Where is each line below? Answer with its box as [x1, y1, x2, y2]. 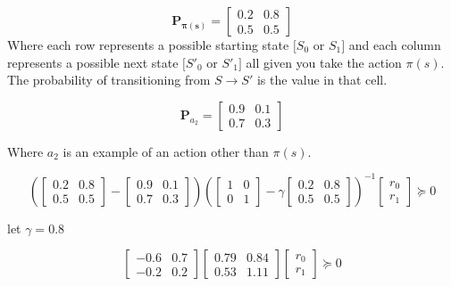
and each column [348, 36, 441, 53]
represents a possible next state [7, 53, 179, 71]
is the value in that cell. [256, 70, 388, 89]
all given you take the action [246, 53, 402, 71]
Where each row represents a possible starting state [7, 36, 289, 53]
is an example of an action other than [63, 142, 269, 160]
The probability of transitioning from [7, 70, 211, 89]
